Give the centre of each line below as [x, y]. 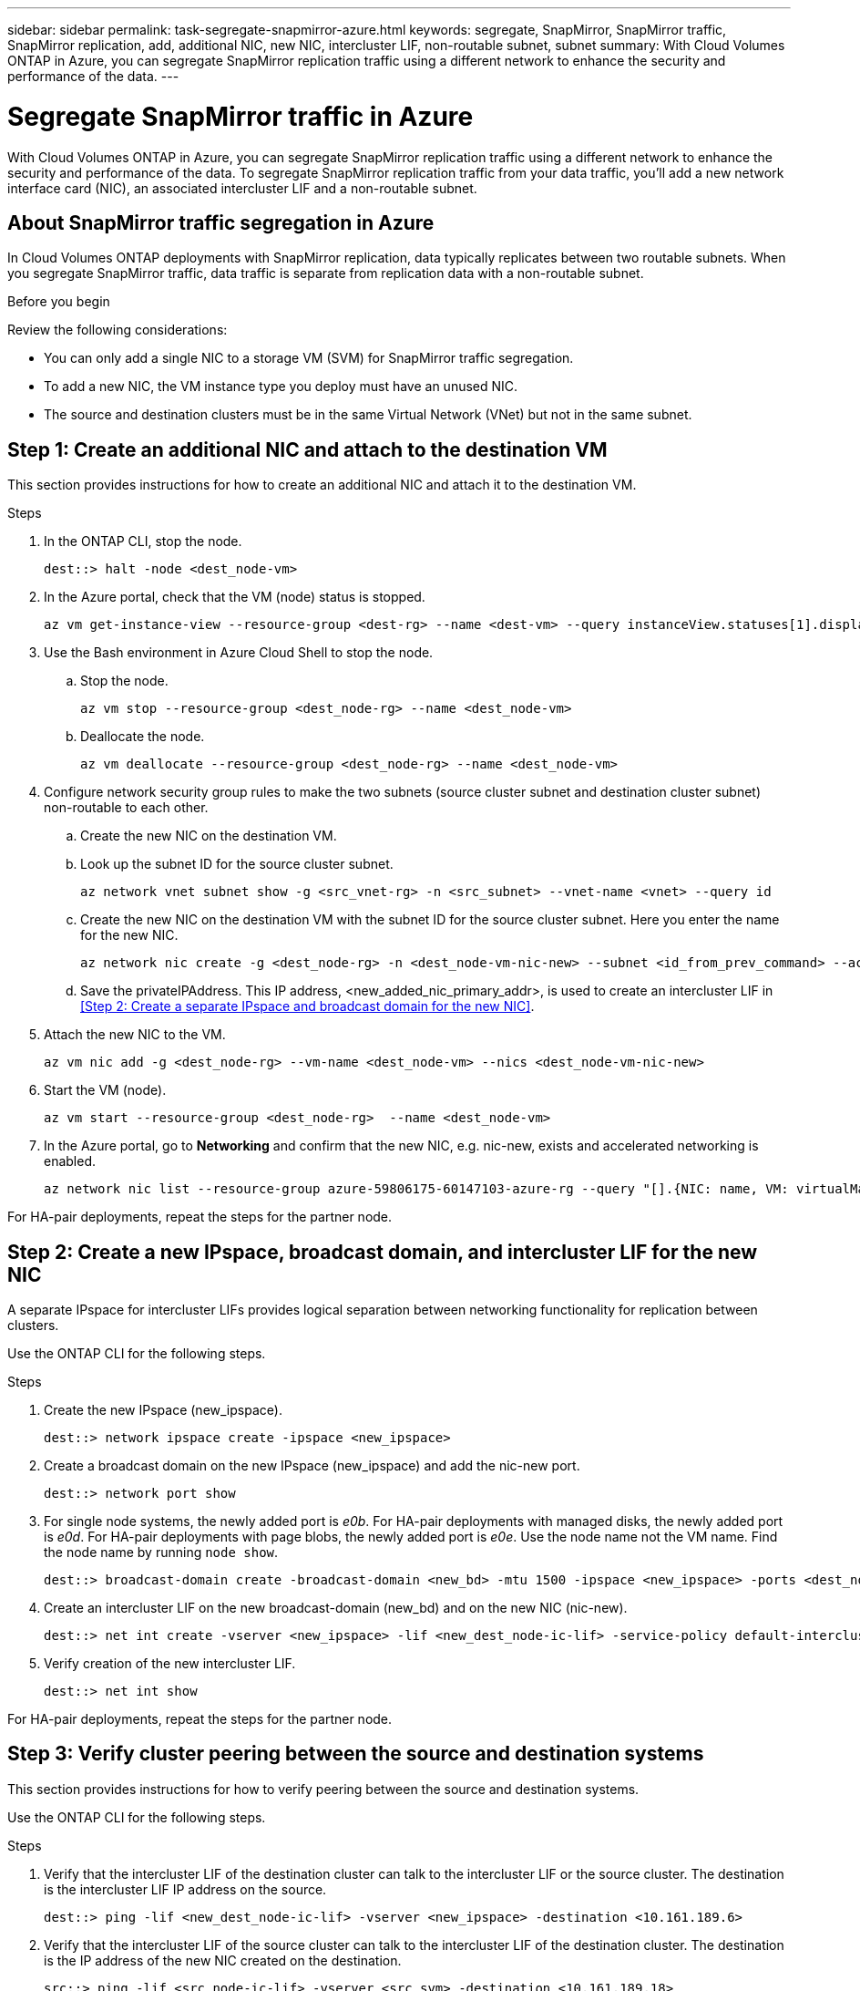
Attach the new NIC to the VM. [135, 1035]
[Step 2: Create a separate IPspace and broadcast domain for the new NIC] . [307, 1006]
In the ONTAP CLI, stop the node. [143, 542]
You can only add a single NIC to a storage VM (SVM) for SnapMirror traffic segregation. [309, 358]
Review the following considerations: [118, 330]
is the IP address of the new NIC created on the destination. [223, 1960]
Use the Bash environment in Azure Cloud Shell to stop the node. [239, 653]
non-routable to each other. [126, 808]
